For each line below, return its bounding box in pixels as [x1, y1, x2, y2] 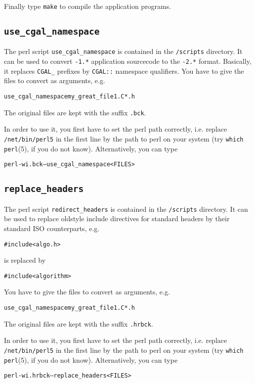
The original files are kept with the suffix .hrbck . [4, 318, 153, 329]
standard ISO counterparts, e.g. [4, 223, 100, 233]
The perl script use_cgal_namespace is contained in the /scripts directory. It [4, 46, 243, 56]
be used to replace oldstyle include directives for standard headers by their [4, 213, 230, 224]
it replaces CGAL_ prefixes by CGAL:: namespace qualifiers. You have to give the [4, 65, 244, 76]
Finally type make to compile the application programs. [4, 1, 171, 11]
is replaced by [4, 255, 46, 265]
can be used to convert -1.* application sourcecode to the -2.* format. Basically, [4, 56, 252, 66]
